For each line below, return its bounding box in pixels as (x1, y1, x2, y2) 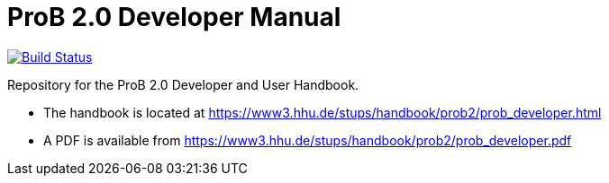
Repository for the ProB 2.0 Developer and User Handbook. (7, 76, 359, 92)
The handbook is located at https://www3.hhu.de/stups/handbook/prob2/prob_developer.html (43, 104, 602, 120)
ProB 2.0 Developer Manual (7, 2, 341, 32)
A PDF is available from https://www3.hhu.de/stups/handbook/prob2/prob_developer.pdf (43, 132, 572, 148)
